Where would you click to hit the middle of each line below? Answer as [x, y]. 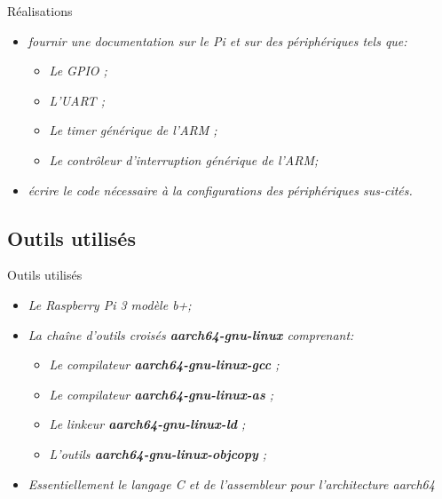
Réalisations [40, 11]
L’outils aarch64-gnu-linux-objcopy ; [158, 453]
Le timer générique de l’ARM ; [133, 130]
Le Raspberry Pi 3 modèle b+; [110, 304]
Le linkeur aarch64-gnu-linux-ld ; [147, 424]
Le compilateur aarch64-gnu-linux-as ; [162, 394]
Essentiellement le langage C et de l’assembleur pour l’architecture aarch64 [231, 483]
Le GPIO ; [78, 71]
